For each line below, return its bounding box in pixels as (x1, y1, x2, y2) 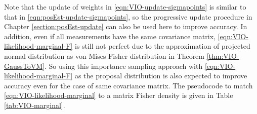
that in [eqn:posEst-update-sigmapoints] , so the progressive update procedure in (4, 11, 252, 22)
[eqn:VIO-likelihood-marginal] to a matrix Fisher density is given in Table (4, 90, 233, 100)
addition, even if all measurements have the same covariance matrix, (4, 31, 216, 41)
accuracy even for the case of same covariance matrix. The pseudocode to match (4, 80, 253, 90)
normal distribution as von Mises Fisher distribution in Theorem (4, 50, 205, 61)
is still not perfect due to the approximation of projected (74, 41, 250, 51)
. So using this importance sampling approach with (44, 60, 203, 71)
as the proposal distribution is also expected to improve (74, 70, 247, 81)
